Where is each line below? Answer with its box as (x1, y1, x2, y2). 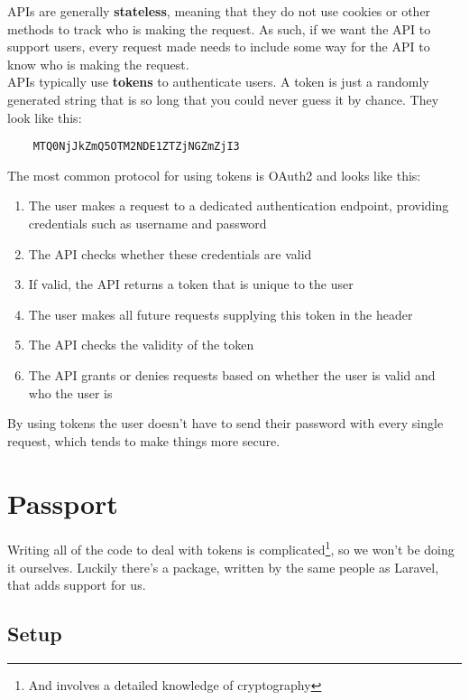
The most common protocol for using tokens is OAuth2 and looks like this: (7, 165, 421, 184)
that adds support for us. (7, 575, 146, 594)
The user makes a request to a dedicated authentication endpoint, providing (28, 196, 449, 215)
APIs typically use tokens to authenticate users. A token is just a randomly (7, 72, 429, 91)
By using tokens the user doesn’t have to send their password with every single (7, 414, 444, 433)
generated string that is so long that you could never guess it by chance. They (7, 89, 439, 108)
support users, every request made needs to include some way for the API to (7, 37, 430, 56)
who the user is (28, 383, 113, 402)
